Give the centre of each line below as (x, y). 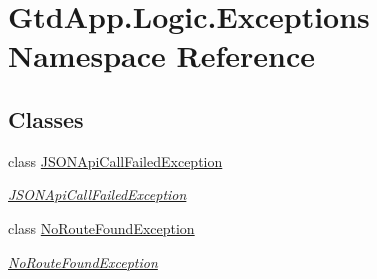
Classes (46, 118)
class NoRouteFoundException (101, 227)
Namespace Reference (161, 55)
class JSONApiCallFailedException (115, 160)
